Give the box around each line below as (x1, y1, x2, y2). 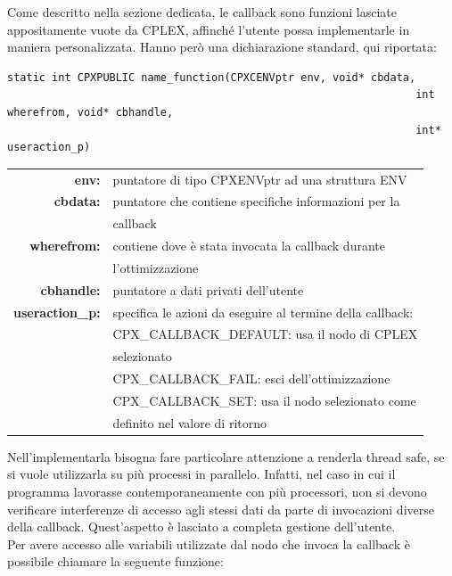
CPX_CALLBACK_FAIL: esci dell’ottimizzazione (112, 369, 390, 388)
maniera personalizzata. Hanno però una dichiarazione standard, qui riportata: (7, 37, 437, 56)
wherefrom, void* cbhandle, (7, 105, 174, 119)
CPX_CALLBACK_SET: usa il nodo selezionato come (112, 391, 416, 409)
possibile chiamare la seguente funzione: (7, 552, 224, 571)
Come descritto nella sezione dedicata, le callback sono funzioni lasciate (7, 3, 398, 21)
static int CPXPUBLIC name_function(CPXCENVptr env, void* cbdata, (7, 70, 416, 84)
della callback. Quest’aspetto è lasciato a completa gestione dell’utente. (7, 517, 396, 536)
